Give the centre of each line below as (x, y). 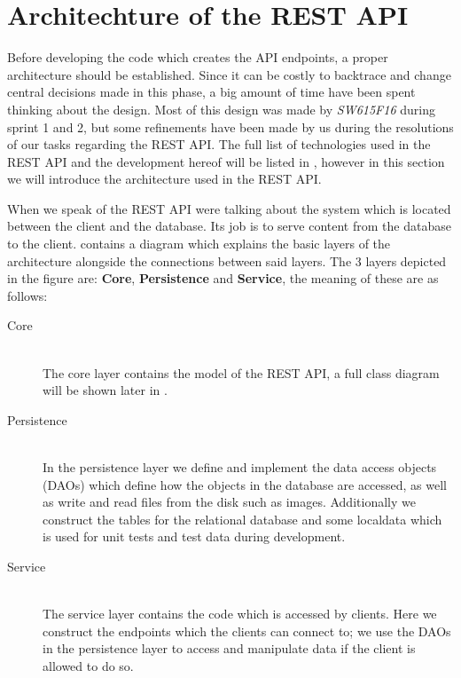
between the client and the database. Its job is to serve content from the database (229, 226)
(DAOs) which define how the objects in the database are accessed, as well (245, 484)
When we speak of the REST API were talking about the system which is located (229, 208)
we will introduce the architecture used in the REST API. (164, 179)
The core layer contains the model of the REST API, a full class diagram (241, 372)
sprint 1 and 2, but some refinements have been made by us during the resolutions (230, 126)
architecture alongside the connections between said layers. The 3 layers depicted (227, 260)
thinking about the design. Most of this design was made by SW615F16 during (221, 109)
